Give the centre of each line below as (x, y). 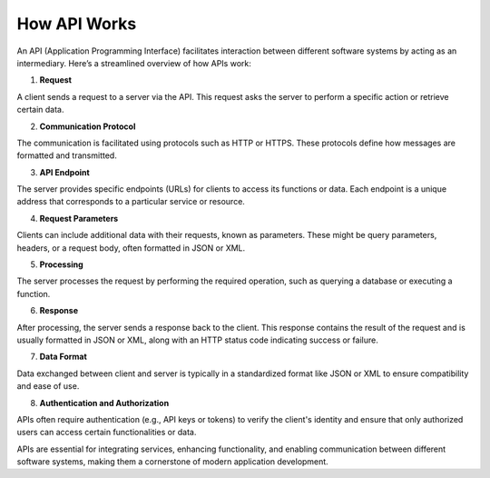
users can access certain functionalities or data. (107, 433)
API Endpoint (64, 172)
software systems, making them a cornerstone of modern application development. (172, 462)
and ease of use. (48, 386)
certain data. (40, 110)
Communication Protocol (88, 126)
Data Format (64, 357)
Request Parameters (79, 218)
